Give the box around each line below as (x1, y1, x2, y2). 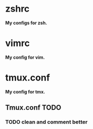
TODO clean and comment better (5, 118, 88, 125)
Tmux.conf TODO (5, 103, 62, 112)
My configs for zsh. (5, 20, 48, 26)
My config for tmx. (5, 89, 45, 95)
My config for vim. (5, 54, 45, 60)
